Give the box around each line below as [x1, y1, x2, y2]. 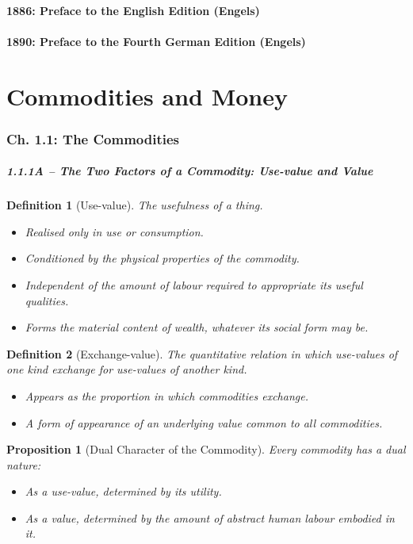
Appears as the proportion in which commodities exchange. [25, 387, 308, 404]
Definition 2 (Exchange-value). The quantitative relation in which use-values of [6, 345, 398, 362]
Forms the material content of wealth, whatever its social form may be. [25, 319, 369, 335]
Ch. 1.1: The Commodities [6, 128, 180, 148]
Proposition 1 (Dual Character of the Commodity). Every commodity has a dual [6, 441, 406, 458]
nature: [6, 456, 41, 473]
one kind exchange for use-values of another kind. [6, 361, 247, 377]
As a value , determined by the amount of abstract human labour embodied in [25, 509, 395, 526]
